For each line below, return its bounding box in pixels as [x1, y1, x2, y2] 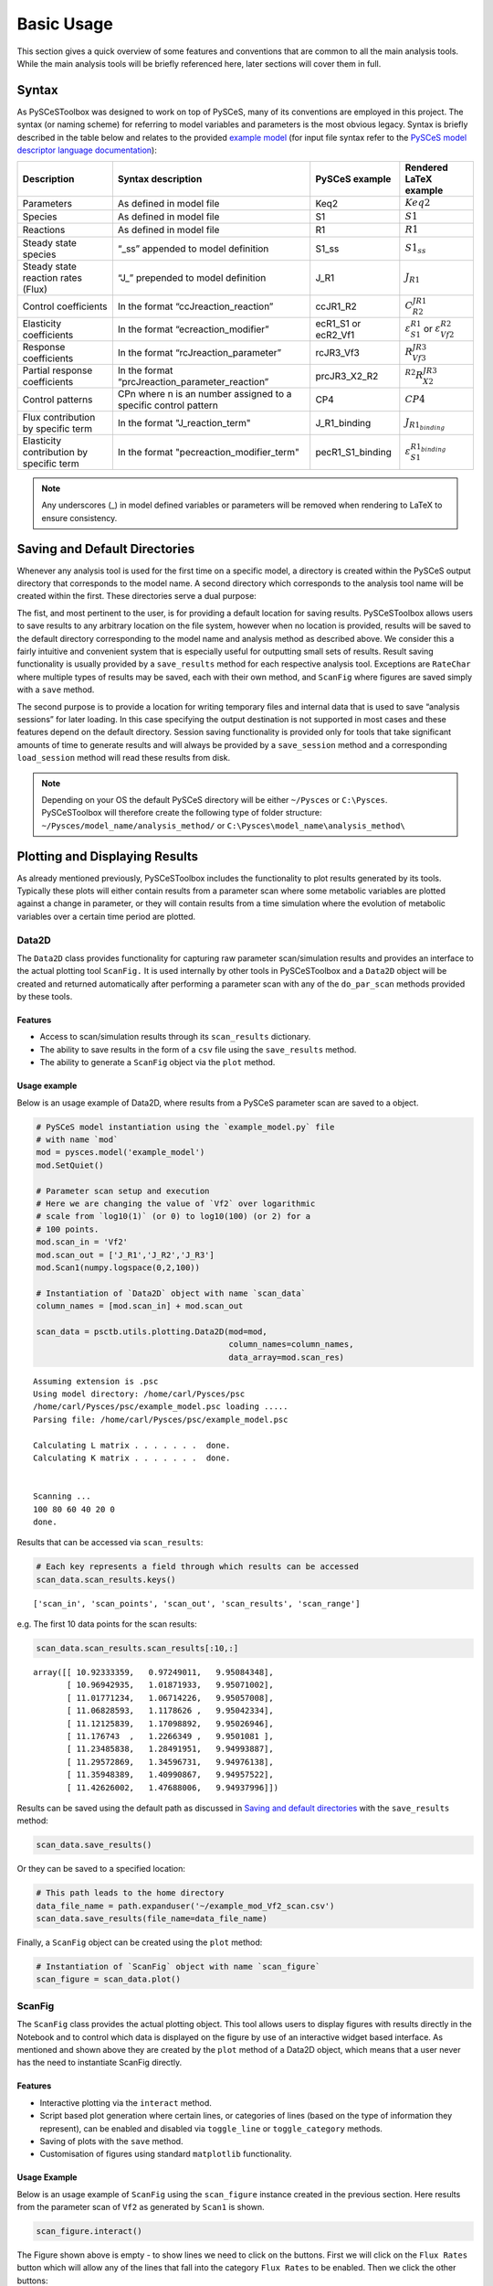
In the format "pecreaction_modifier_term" [117, 445, 300, 458]
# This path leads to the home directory [36, 1888, 225, 1898]
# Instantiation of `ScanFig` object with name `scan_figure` [36, 1961, 320, 1972]
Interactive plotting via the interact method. [39, 2097, 212, 2108]
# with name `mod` [36, 1135, 119, 1145]
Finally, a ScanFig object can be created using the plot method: [16, 1937, 263, 1948]
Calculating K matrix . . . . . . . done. [33, 1453, 231, 1463]
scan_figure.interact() [36, 2227, 143, 2237]
